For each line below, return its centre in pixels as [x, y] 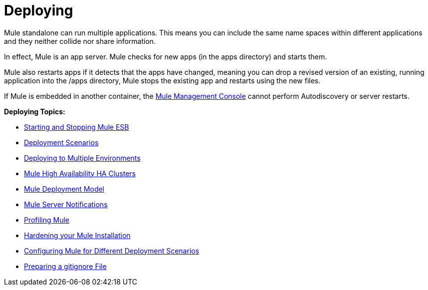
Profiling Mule [47, 220]
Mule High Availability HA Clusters [80, 173]
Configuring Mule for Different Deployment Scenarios [112, 251]
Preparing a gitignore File [65, 266]
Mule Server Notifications [66, 204]
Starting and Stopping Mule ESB [77, 127]
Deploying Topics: [35, 111]
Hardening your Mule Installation [77, 235]
